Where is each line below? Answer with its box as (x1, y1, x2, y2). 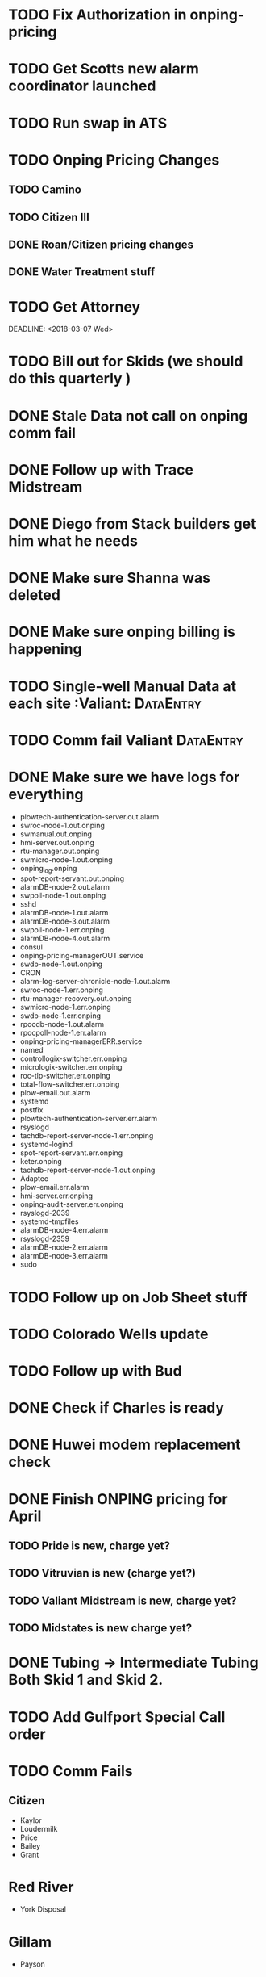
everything (8, 785, 84, 803)
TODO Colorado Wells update (8, 1325, 209, 1343)
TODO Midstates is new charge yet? (8, 1621, 193, 1636)
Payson (19, 1959, 46, 1969)
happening (8, 640, 82, 659)
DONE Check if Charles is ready (8, 1399, 224, 1418)
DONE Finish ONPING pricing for (8, 1489, 228, 1508)
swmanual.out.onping (19, 829, 93, 839)
